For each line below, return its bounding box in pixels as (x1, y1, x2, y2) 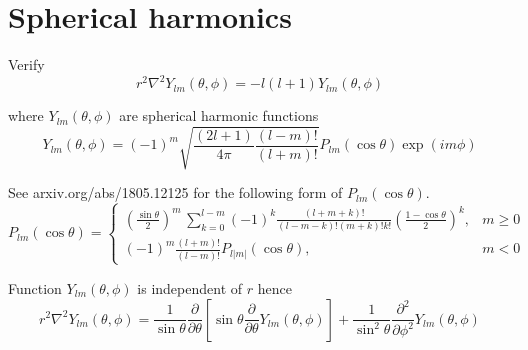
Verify (8, 54, 45, 75)
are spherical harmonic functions (119, 105, 319, 126)
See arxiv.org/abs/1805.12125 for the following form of (8, 182, 343, 203)
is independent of (137, 277, 243, 298)
